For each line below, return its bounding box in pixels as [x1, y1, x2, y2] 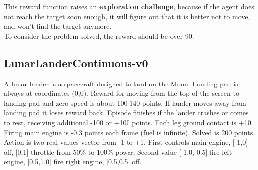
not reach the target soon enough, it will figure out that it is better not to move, [4, 11, 250, 21]
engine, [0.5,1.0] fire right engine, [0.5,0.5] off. [4, 156, 142, 167]
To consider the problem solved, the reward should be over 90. [4, 30, 194, 41]
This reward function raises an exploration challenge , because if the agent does [4, 1, 254, 11]
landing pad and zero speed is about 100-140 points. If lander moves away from [4, 97, 246, 108]
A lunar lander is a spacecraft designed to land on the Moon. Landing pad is [4, 78, 238, 88]
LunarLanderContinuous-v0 [4, 55, 148, 70]
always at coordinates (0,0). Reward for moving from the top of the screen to [4, 88, 239, 98]
